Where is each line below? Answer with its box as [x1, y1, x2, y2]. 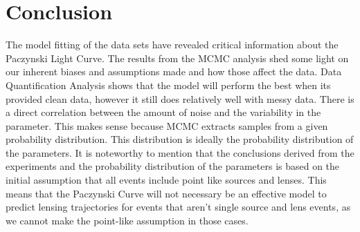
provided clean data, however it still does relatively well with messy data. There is [6, 91, 354, 106]
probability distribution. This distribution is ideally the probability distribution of [6, 132, 354, 146]
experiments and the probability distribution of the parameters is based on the [6, 159, 340, 173]
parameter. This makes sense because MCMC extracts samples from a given [6, 118, 328, 133]
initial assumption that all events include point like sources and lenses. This [6, 173, 327, 187]
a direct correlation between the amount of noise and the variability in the [6, 105, 321, 119]
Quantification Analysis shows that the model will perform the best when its [6, 77, 331, 92]
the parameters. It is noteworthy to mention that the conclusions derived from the [6, 145, 354, 159]
